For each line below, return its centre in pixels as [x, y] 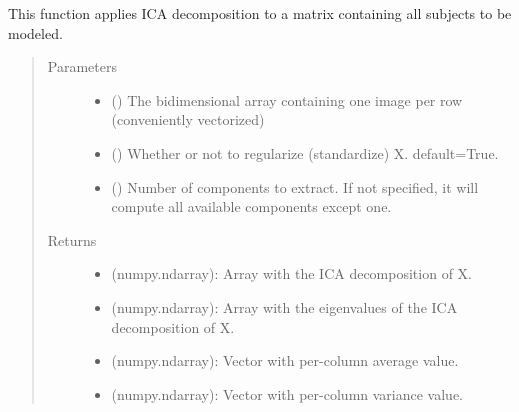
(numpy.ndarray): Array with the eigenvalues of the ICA [284, 306]
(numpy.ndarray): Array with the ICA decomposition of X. [291, 273]
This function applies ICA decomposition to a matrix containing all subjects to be [260, 13]
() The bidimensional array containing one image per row [287, 99]
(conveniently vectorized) [188, 119]
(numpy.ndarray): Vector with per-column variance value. [287, 393]
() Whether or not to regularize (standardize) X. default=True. [305, 152]
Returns [72, 239]
